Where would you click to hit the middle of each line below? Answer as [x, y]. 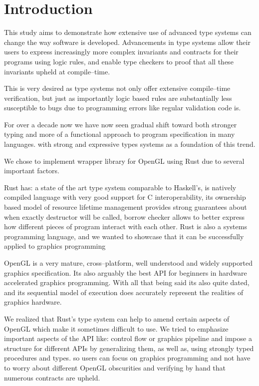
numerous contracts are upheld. [52, 377]
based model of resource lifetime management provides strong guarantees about [126, 207]
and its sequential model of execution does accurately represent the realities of [124, 292]
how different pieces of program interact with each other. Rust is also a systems [126, 226]
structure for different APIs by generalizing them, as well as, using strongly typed [129, 348]
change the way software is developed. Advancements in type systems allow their [127, 42]
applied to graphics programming [55, 246]
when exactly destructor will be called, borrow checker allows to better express [124, 216]
